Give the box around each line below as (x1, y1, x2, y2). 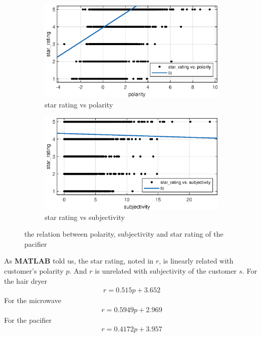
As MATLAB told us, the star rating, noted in (4, 255, 154, 266)
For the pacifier (4, 314, 52, 325)
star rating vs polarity (45, 99, 113, 109)
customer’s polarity (4, 265, 64, 276)
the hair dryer (4, 275, 47, 286)
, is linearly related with (159, 255, 234, 266)
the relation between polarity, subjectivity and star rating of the (24, 229, 223, 239)
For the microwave (4, 295, 61, 306)
